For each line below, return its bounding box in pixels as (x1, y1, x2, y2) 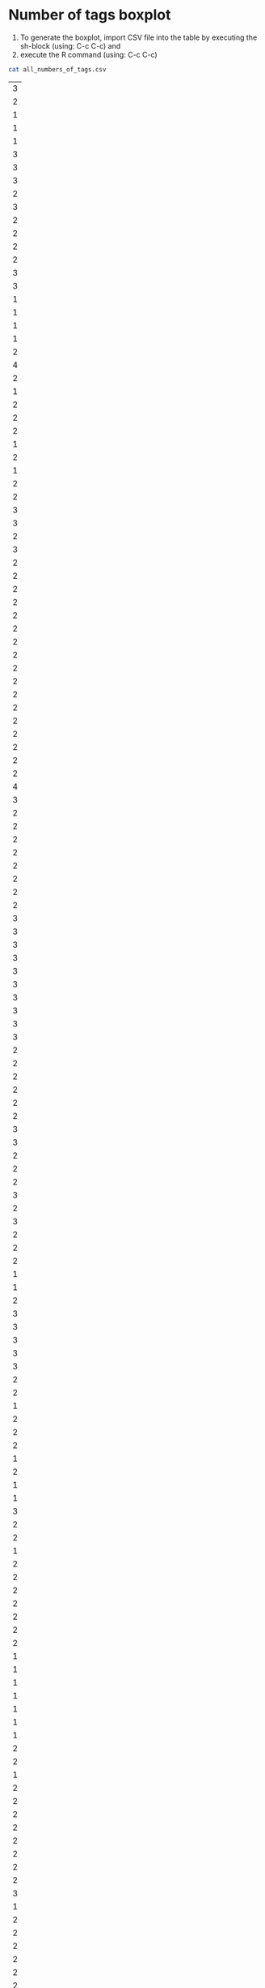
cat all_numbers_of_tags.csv (8, 65, 107, 74)
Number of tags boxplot (8, 6, 171, 24)
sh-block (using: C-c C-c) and (19, 41, 121, 50)
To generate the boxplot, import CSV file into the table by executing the (19, 32, 258, 42)
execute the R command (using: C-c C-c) (19, 49, 158, 59)
